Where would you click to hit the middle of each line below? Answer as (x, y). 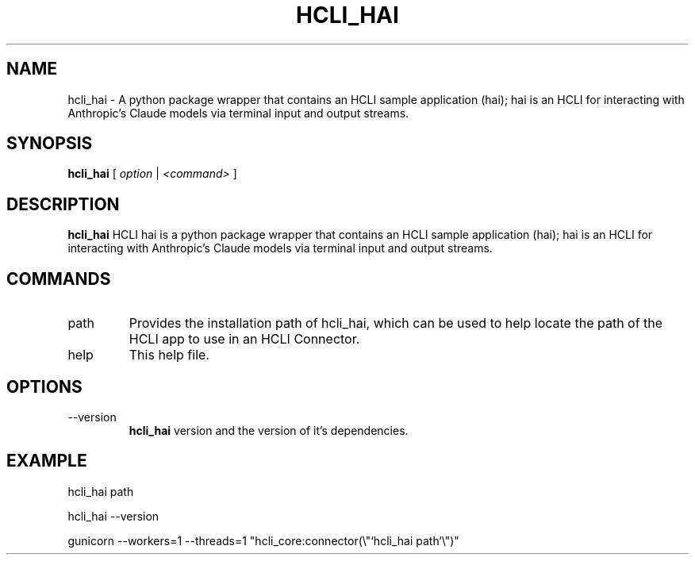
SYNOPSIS (50, 144)
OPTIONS (44, 386)
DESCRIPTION (63, 204)
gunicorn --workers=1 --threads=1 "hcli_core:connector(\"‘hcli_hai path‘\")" (263, 540)
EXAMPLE (47, 461)
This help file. (169, 355)
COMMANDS (59, 279)
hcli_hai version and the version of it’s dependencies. (269, 430)
